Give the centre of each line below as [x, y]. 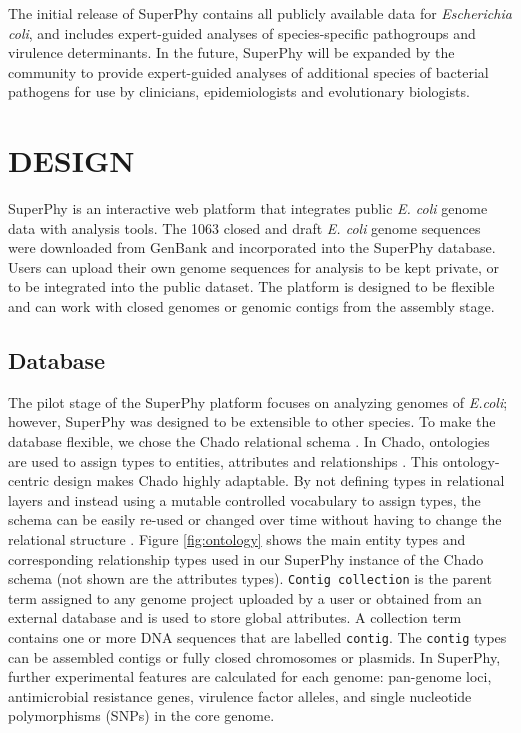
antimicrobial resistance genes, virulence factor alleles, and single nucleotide [240, 695]
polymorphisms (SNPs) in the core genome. [141, 715]
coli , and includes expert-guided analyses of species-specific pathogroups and [242, 32]
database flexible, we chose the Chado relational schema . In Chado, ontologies [249, 441]
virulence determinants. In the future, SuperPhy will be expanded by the [231, 52]
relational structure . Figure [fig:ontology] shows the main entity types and [237, 539]
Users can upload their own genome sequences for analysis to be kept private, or [254, 266]
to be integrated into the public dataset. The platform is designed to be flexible [251, 286]
